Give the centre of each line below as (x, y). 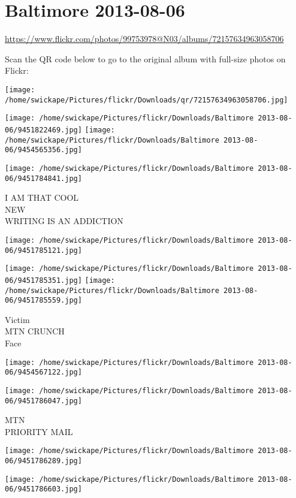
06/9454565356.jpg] (43, 150)
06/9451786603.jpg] (43, 489)
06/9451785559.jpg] (43, 301)
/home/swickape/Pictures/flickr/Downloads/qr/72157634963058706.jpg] (147, 100)
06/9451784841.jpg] (43, 178)
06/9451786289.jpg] (43, 461)
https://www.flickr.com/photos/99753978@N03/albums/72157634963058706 (144, 39)
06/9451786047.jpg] (43, 401)
